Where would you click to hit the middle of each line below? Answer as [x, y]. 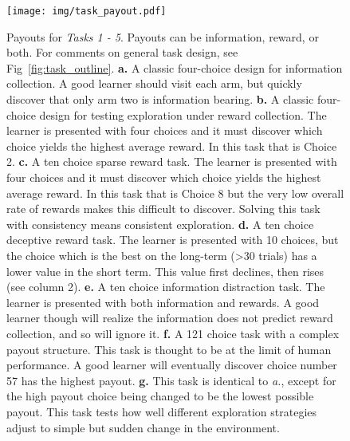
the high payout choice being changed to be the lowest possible [160, 396]
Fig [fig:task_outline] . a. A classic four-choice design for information [175, 67]
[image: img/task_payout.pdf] [87, 11]
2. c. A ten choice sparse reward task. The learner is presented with [172, 161]
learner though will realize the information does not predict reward [170, 318]
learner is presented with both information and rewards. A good [163, 302]
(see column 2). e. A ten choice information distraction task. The [166, 287]
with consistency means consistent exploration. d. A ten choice [160, 224]
